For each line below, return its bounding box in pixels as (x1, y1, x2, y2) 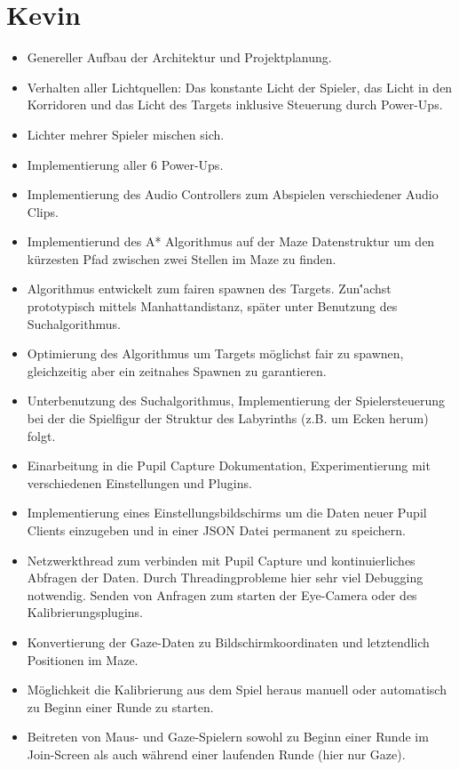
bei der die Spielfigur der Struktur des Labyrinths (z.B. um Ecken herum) (27, 409, 429, 428)
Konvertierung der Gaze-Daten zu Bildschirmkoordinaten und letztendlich (27, 632, 430, 651)
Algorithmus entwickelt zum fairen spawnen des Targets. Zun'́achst (27, 279, 392, 298)
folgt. (27, 426, 56, 445)
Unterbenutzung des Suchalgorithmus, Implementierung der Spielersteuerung (27, 391, 446, 410)
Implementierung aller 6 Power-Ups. (27, 155, 224, 173)
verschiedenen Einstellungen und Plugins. (27, 473, 252, 492)
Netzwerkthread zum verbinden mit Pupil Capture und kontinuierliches (27, 550, 415, 569)
